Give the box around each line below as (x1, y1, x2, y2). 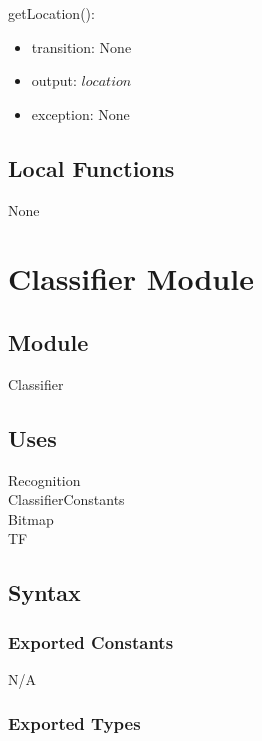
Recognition (8, 469, 81, 490)
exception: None (31, 103, 130, 124)
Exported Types (8, 711, 141, 736)
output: (31, 70, 77, 91)
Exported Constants (8, 629, 174, 654)
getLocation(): (8, 3, 95, 23)
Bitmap (8, 508, 54, 529)
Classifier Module (8, 258, 254, 299)
